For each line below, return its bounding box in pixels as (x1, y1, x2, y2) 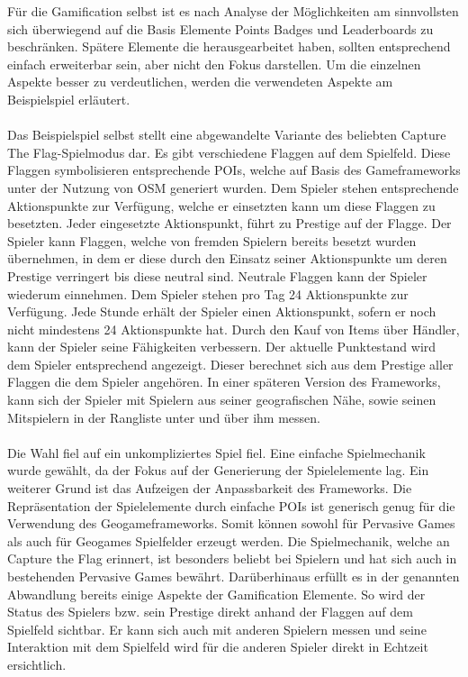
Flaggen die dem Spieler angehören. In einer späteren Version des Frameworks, (7, 372, 441, 391)
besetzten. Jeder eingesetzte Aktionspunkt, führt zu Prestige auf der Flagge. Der (7, 214, 452, 233)
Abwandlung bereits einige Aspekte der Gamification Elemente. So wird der (7, 584, 426, 603)
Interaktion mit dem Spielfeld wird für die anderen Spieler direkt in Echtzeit (7, 637, 428, 656)
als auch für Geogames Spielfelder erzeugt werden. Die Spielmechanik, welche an (7, 531, 450, 550)
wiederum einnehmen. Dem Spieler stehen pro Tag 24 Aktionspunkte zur (7, 284, 409, 303)
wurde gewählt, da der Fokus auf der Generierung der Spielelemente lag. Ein (7, 461, 429, 480)
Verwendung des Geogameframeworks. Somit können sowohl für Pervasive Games (7, 514, 455, 533)
